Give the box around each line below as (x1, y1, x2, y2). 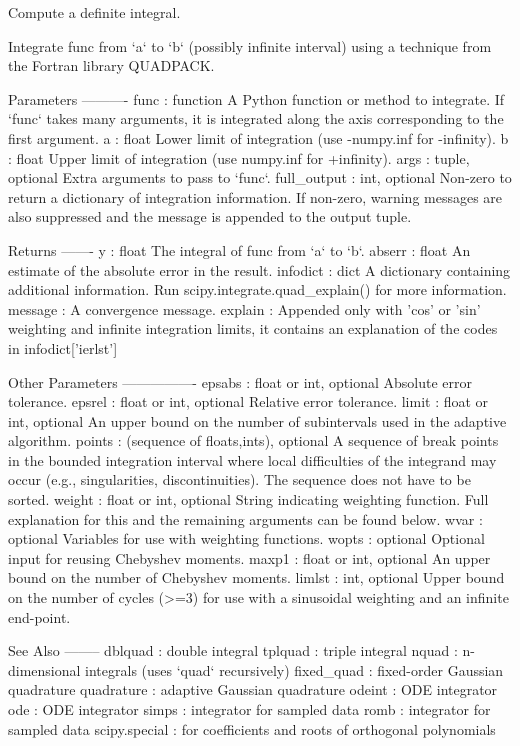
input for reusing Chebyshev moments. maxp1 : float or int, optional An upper (8, 547, 491, 568)
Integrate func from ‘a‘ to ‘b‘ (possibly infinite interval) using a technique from (8, 35, 492, 56)
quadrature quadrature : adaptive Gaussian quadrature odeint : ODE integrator (8, 679, 498, 700)
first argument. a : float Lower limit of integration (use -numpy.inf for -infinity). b (8, 127, 509, 148)
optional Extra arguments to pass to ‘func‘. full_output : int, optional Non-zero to (8, 167, 512, 188)
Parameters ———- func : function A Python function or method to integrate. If (8, 88, 505, 109)
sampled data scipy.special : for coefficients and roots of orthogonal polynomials (8, 718, 496, 739)
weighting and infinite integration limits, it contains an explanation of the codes (8, 318, 498, 339)
